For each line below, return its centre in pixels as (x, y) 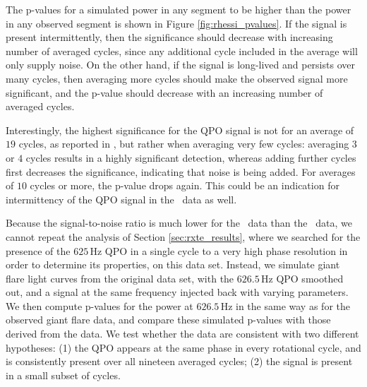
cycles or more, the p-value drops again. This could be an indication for (185, 185)
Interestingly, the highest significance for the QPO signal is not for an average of (180, 130)
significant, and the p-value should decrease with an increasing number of (164, 92)
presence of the (38, 250)
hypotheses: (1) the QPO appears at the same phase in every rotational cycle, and (183, 347)
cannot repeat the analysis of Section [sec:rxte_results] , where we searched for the (183, 236)
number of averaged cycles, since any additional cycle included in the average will (182, 50)
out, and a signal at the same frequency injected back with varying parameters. (177, 292)
